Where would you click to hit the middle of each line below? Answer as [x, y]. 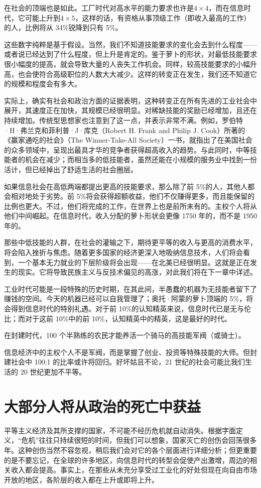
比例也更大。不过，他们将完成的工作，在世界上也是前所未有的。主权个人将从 [130, 206]
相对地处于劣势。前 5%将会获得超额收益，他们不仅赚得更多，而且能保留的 [133, 196]
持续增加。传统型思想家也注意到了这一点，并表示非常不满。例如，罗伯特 [123, 120]
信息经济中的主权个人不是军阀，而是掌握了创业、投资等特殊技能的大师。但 [127, 352]
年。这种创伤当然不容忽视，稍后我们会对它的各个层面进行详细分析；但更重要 [130, 450]
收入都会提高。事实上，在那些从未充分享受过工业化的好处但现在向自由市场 [134, 470]
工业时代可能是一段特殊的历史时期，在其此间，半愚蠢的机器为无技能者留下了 [130, 288]
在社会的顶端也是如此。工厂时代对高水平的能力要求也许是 [99, 8]
